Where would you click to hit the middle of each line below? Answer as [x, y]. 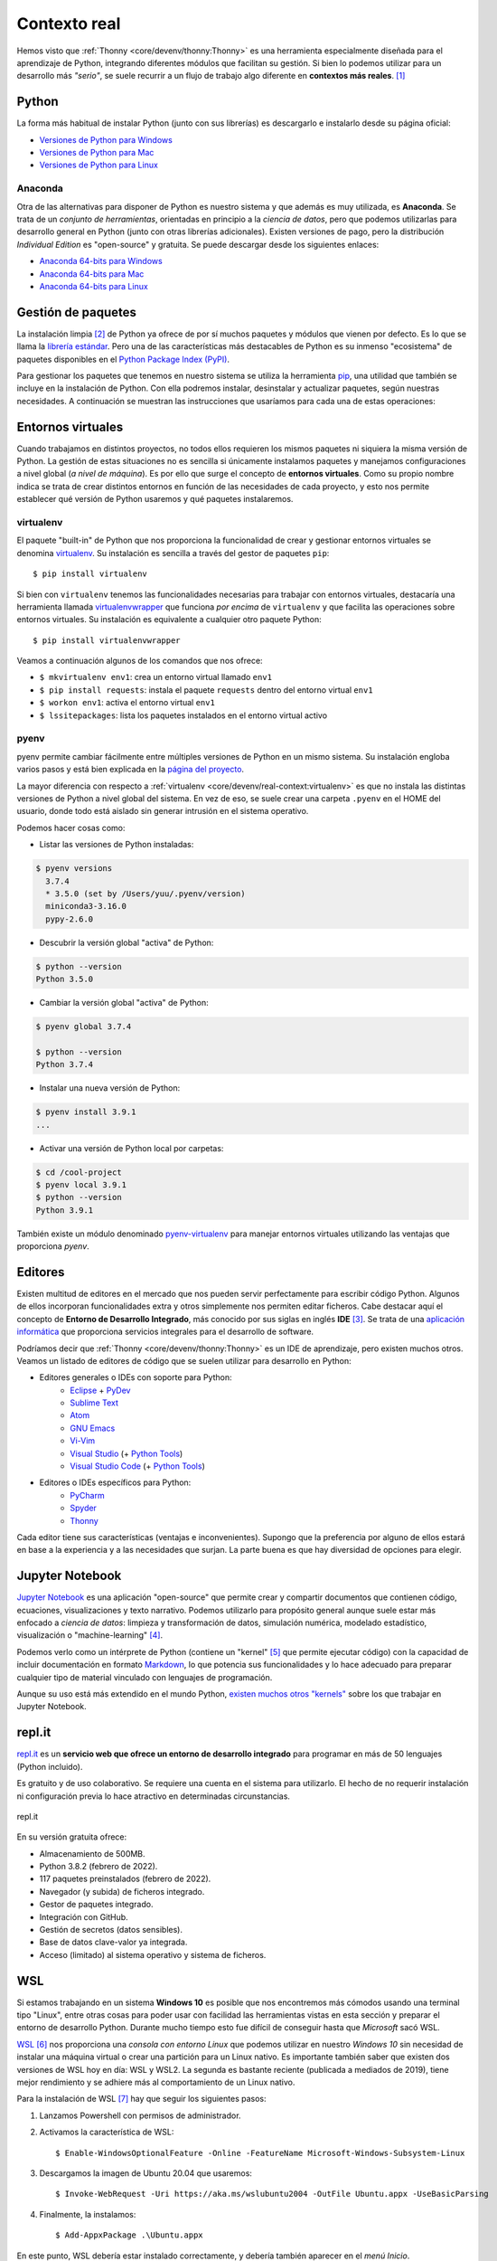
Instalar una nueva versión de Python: [110, 1088]
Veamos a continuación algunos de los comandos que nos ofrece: [140, 661]
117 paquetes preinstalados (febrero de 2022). [125, 1879]
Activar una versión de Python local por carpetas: [131, 1148]
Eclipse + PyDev [100, 1390]
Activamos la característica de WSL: [107, 2132]
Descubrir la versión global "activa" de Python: [127, 942]
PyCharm [87, 1495]
